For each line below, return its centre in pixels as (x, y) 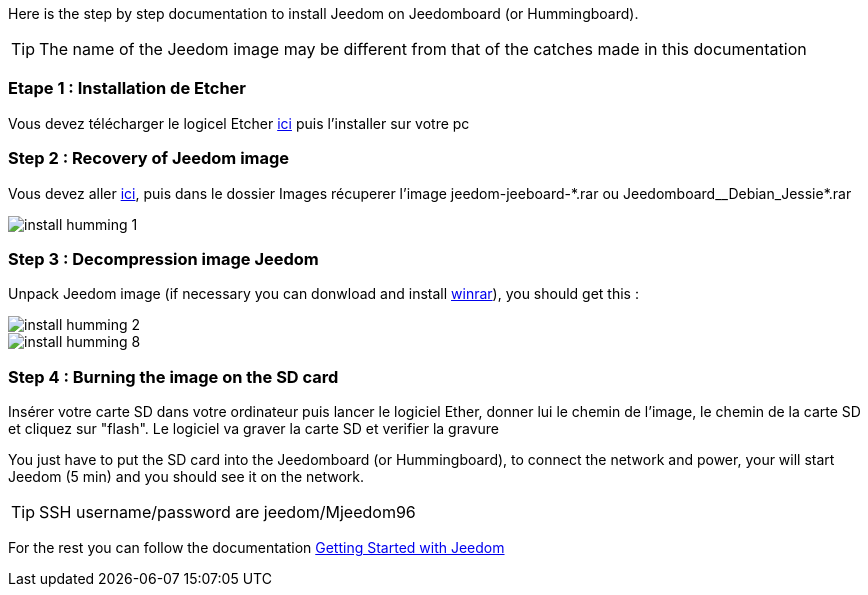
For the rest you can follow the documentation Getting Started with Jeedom (256, 547)
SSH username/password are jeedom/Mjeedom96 (227, 512)
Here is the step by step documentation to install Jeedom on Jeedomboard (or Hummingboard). (323, 13)
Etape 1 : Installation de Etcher (127, 88)
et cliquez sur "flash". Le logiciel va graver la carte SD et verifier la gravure (253, 428)
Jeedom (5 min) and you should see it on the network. (186, 476)
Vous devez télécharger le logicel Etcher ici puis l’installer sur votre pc (239, 123)
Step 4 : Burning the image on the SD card (173, 376)
